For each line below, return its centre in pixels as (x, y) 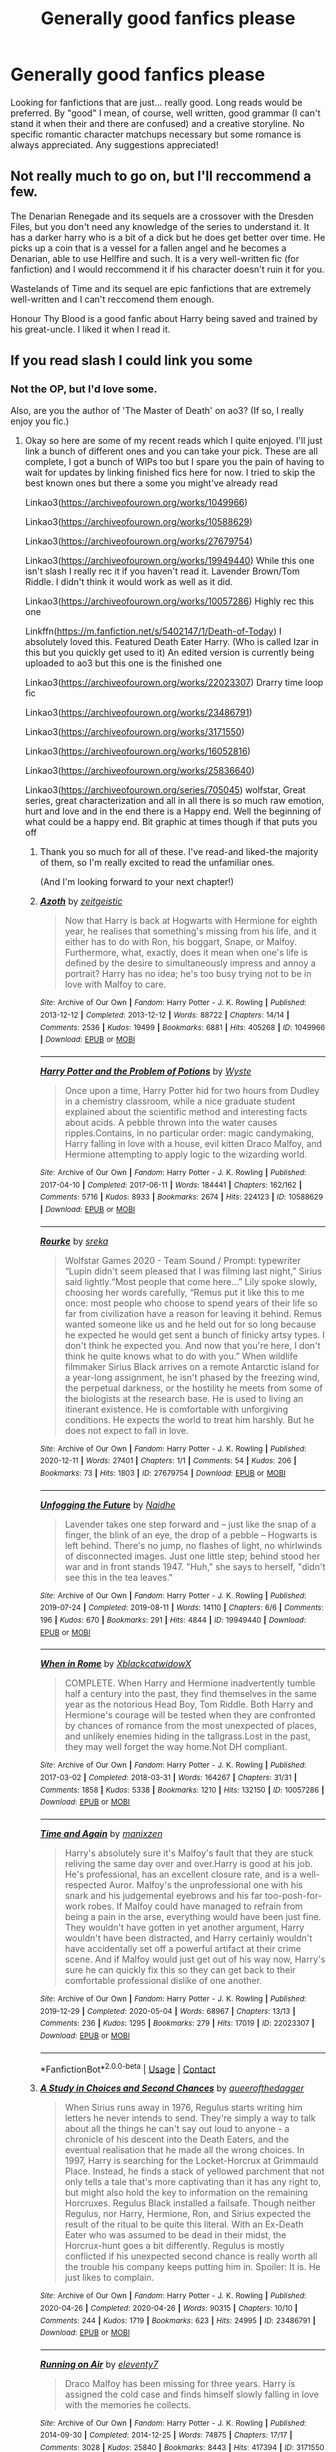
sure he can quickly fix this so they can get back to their (180, 1969)
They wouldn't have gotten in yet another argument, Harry (184, 1927)
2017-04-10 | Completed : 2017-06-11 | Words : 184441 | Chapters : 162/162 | (170, 1185)
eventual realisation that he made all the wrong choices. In (184, 2150)
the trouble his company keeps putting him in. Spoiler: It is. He (193, 2267)
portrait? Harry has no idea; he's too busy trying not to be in (188, 974)
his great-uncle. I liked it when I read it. (90, 329)
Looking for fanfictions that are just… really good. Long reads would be (156, 102)
